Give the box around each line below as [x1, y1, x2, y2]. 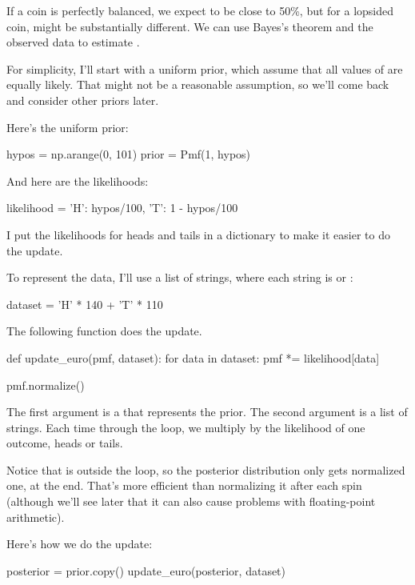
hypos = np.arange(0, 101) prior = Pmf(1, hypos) [6, 146, 251, 162]
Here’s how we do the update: [6, 535, 153, 552]
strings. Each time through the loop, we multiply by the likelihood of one [6, 419, 365, 435]
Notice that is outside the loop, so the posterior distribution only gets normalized [6, 461, 405, 478]
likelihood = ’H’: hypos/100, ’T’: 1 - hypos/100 [6, 199, 238, 216]
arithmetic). [6, 508, 65, 525]
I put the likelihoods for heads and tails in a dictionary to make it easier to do [6, 226, 390, 242]
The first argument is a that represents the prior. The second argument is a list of [6, 403, 408, 420]
